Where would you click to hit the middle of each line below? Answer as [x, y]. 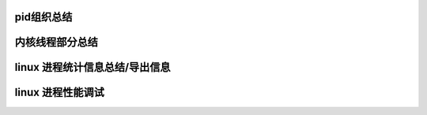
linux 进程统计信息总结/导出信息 [93, 67]
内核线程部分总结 [56, 42]
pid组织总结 [43, 17]
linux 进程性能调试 [59, 93]
